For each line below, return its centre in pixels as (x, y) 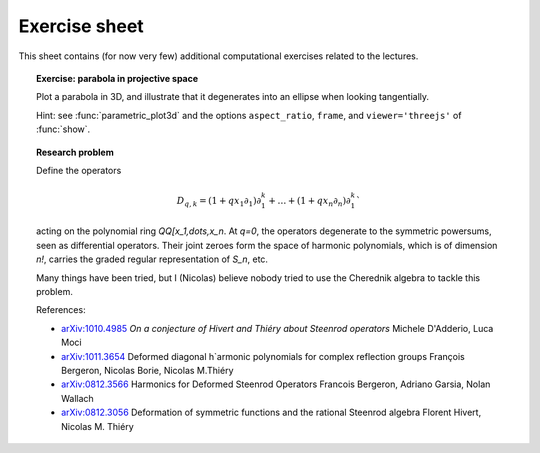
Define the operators (79, 170)
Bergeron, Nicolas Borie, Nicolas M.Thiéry (147, 370)
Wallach (77, 398)
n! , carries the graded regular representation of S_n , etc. (152, 259)
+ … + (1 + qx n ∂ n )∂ (310, 202)
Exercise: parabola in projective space (117, 78)
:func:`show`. (63, 129)
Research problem (75, 152)
